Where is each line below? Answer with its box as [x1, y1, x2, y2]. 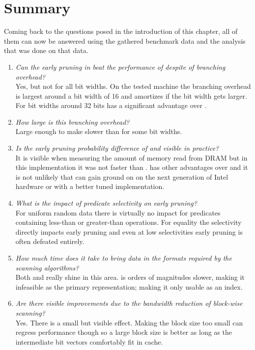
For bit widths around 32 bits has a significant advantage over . [15, 100, 207, 110]
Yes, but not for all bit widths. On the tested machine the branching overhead [15, 81, 251, 91]
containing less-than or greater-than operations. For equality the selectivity [15, 217, 242, 227]
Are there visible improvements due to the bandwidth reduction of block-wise [15, 298, 243, 308]
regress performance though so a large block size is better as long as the [15, 327, 232, 337]
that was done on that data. [4, 45, 88, 55]
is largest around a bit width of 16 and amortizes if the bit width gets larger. [15, 90, 247, 101]
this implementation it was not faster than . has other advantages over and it [15, 162, 248, 172]
